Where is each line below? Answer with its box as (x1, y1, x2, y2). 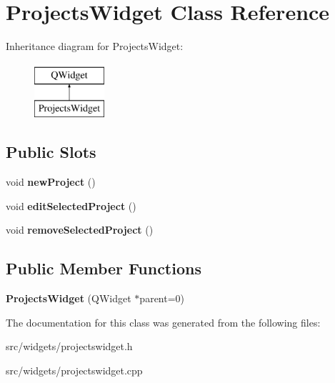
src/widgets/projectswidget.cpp (6, 362, 143, 377)
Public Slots (6, 141, 96, 163)
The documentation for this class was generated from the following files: (6, 314, 321, 329)
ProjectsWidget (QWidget (6, 291, 131, 306)
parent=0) (139, 291, 185, 306)
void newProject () (6, 174, 96, 189)
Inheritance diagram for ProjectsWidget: (6, 39, 184, 54)
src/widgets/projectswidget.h (6, 339, 133, 354)
